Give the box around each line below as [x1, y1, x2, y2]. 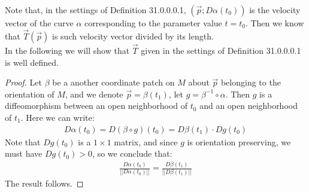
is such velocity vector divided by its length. [52, 29, 214, 42]
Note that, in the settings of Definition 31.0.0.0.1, [5, 4, 186, 16]
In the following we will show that [5, 44, 130, 57]
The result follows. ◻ [5, 176, 84, 189]
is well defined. [5, 56, 59, 68]
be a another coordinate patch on [52, 76, 175, 89]
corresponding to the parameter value [84, 17, 222, 29]
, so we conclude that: [92, 147, 172, 160]
